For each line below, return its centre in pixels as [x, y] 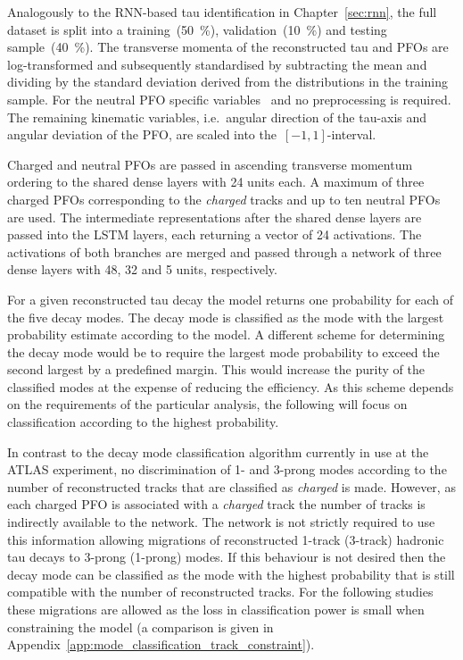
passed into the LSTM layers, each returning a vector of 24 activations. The [215, 234]
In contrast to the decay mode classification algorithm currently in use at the [218, 451]
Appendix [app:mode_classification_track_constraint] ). [161, 644]
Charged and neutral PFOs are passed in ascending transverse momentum [210, 164]
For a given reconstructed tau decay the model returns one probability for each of [230, 299]
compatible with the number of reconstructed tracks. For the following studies [220, 592]
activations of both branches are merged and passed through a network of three [224, 251]
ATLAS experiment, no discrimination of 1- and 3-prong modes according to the [227, 469]
